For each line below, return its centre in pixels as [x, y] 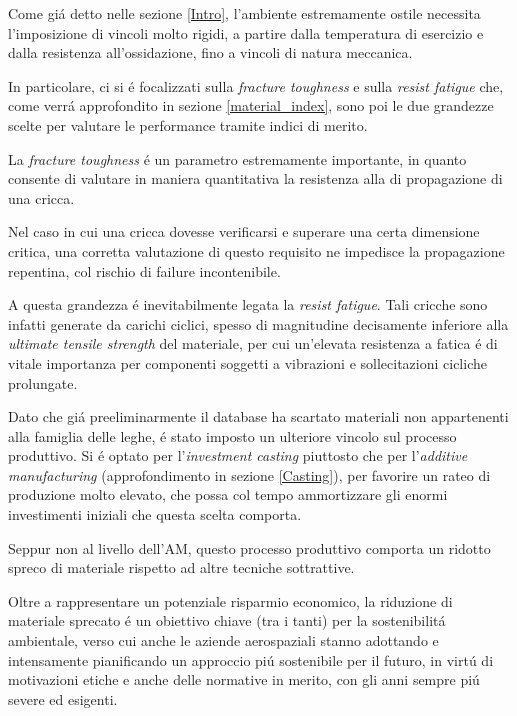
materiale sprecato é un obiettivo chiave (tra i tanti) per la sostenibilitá [227, 620]
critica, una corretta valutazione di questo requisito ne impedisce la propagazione [256, 250]
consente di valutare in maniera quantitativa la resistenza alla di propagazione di [255, 178]
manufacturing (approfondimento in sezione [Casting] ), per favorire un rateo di [249, 474]
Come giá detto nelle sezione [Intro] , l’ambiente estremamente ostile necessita [244, 13]
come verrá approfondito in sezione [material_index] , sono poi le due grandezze [251, 105]
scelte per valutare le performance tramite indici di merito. [188, 124]
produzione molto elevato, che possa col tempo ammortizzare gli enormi [228, 494]
